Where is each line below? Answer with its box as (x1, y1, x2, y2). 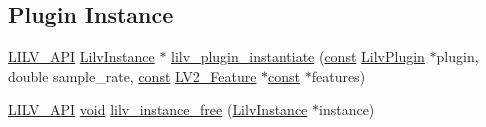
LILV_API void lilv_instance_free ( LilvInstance (8, 99, 308, 120)
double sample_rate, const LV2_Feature (8, 65, 257, 86)
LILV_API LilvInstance (8, 46, 155, 67)
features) (311, 65, 366, 86)
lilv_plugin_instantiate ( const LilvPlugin (171, 46, 425, 67)
